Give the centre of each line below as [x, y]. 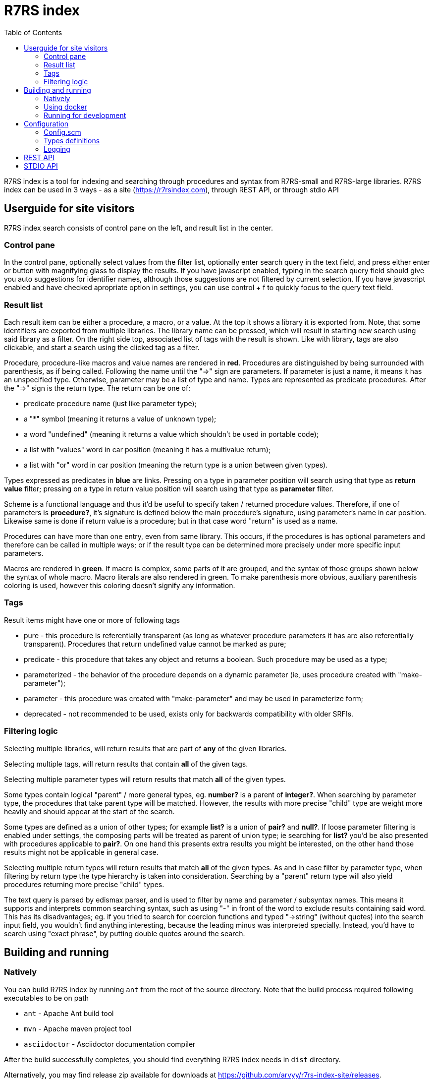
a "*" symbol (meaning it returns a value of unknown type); [120, 419]
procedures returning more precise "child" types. [84, 884]
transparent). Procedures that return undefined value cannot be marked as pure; [155, 644]
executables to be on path [47, 998]
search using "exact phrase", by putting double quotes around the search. [125, 933]
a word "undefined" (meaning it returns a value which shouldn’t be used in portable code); [171, 434]
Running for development [85, 115]
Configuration [46, 123]
